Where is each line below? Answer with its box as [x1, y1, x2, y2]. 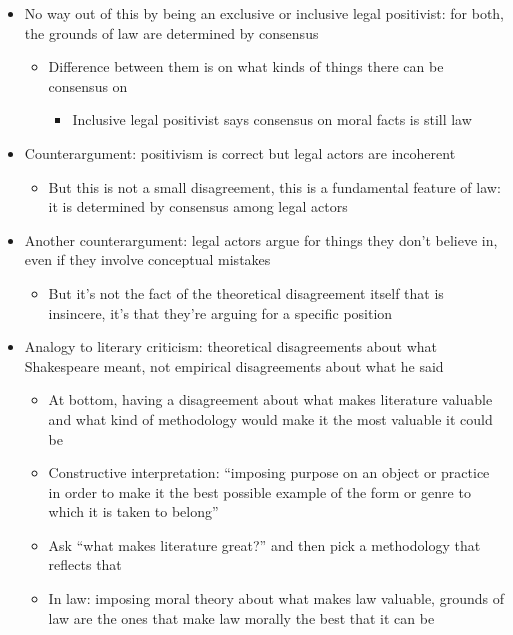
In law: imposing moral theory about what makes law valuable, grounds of [48, 588, 504, 609]
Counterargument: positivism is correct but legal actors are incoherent [24, 142, 456, 163]
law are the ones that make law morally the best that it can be [48, 607, 435, 628]
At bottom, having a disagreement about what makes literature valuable [48, 389, 493, 410]
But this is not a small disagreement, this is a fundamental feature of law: [48, 176, 501, 197]
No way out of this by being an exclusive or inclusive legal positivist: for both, [24, 3, 505, 23]
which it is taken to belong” [48, 501, 219, 522]
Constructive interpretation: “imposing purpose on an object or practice [48, 462, 490, 483]
